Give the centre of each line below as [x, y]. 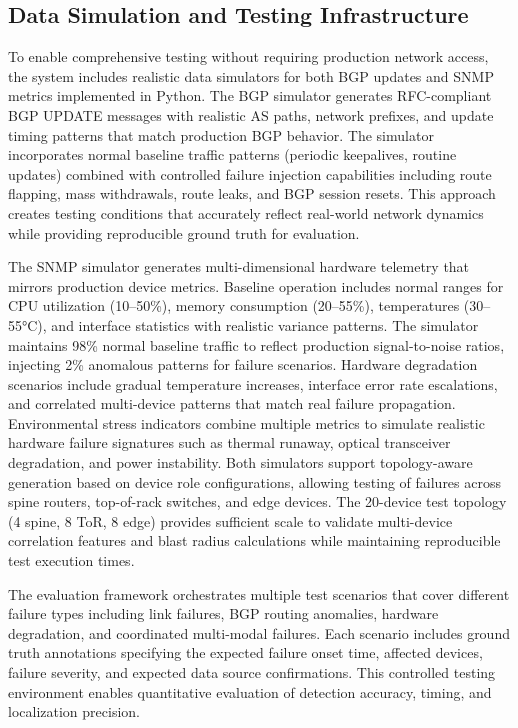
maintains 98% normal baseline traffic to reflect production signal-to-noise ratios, [256, 344]
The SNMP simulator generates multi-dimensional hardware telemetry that [239, 266]
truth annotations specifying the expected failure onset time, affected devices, [245, 652]
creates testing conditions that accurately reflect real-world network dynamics [246, 212]
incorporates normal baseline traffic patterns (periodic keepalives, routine [232, 154]
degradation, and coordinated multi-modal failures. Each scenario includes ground [259, 632]
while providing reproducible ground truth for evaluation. [184, 232]
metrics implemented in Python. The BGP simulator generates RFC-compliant [250, 95]
